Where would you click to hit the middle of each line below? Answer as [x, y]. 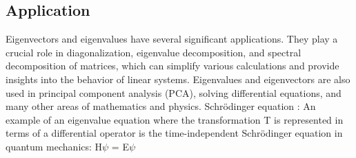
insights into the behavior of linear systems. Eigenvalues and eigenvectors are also [178, 79]
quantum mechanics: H [54, 146]
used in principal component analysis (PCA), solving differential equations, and [174, 92]
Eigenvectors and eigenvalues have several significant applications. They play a [172, 39]
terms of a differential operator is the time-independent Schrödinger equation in [174, 133]
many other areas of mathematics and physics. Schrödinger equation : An [161, 106]
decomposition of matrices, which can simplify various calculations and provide [172, 66]
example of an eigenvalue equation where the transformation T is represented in [175, 119]
